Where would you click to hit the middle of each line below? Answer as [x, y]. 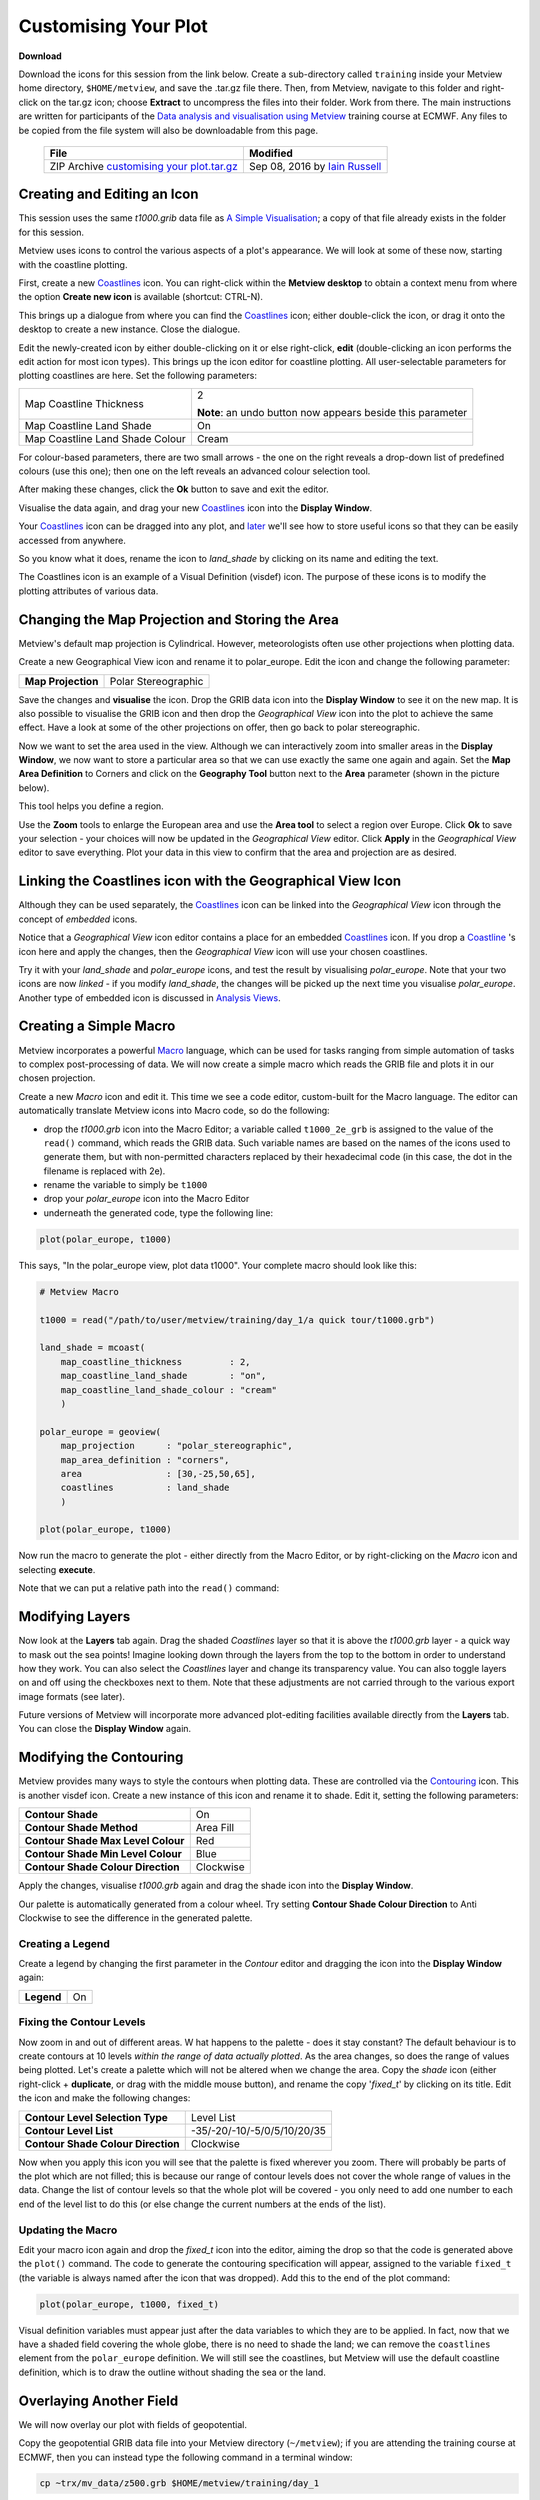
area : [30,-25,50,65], [158, 1473]
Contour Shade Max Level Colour [104, 1841]
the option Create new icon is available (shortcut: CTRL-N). [141, 297]
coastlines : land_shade [145, 1488]
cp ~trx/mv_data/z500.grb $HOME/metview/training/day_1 [179, 2483]
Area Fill [215, 1828]
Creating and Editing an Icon [108, 194]
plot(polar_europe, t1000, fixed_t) [129, 2304]
